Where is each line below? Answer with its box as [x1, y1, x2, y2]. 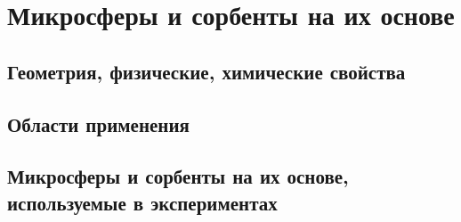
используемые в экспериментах [7, 188, 278, 216]
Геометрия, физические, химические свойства [7, 57, 406, 85]
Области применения [7, 110, 190, 137]
